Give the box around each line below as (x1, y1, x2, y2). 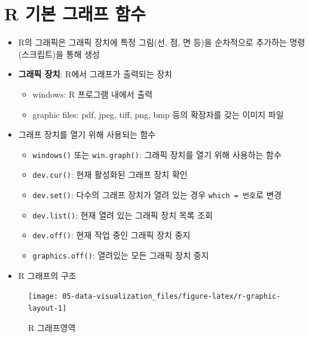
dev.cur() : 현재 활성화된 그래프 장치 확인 (32, 168, 188, 181)
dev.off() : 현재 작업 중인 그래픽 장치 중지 (32, 229, 191, 241)
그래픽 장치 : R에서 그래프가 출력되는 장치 (18, 68, 172, 80)
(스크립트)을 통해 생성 (18, 47, 100, 60)
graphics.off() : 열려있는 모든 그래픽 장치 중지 (32, 248, 209, 261)
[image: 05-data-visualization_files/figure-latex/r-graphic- (28, 292, 281, 301)
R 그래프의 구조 (18, 269, 77, 281)
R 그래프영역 (28, 321, 76, 333)
